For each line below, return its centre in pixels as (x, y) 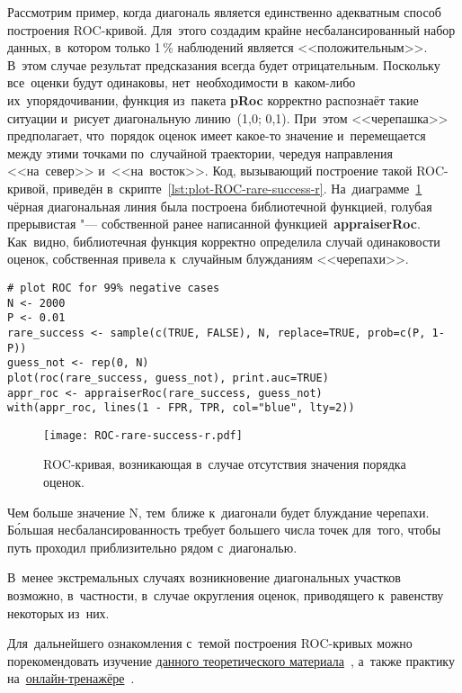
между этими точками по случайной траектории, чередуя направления (200, 153)
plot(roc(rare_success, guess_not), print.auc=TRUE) (168, 378)
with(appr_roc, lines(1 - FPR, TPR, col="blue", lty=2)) (181, 408)
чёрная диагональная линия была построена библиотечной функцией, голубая (220, 206)
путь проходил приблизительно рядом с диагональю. (152, 547)
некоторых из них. (58, 612)
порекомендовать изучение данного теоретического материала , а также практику (231, 660)
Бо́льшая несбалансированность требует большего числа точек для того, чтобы (224, 530)
